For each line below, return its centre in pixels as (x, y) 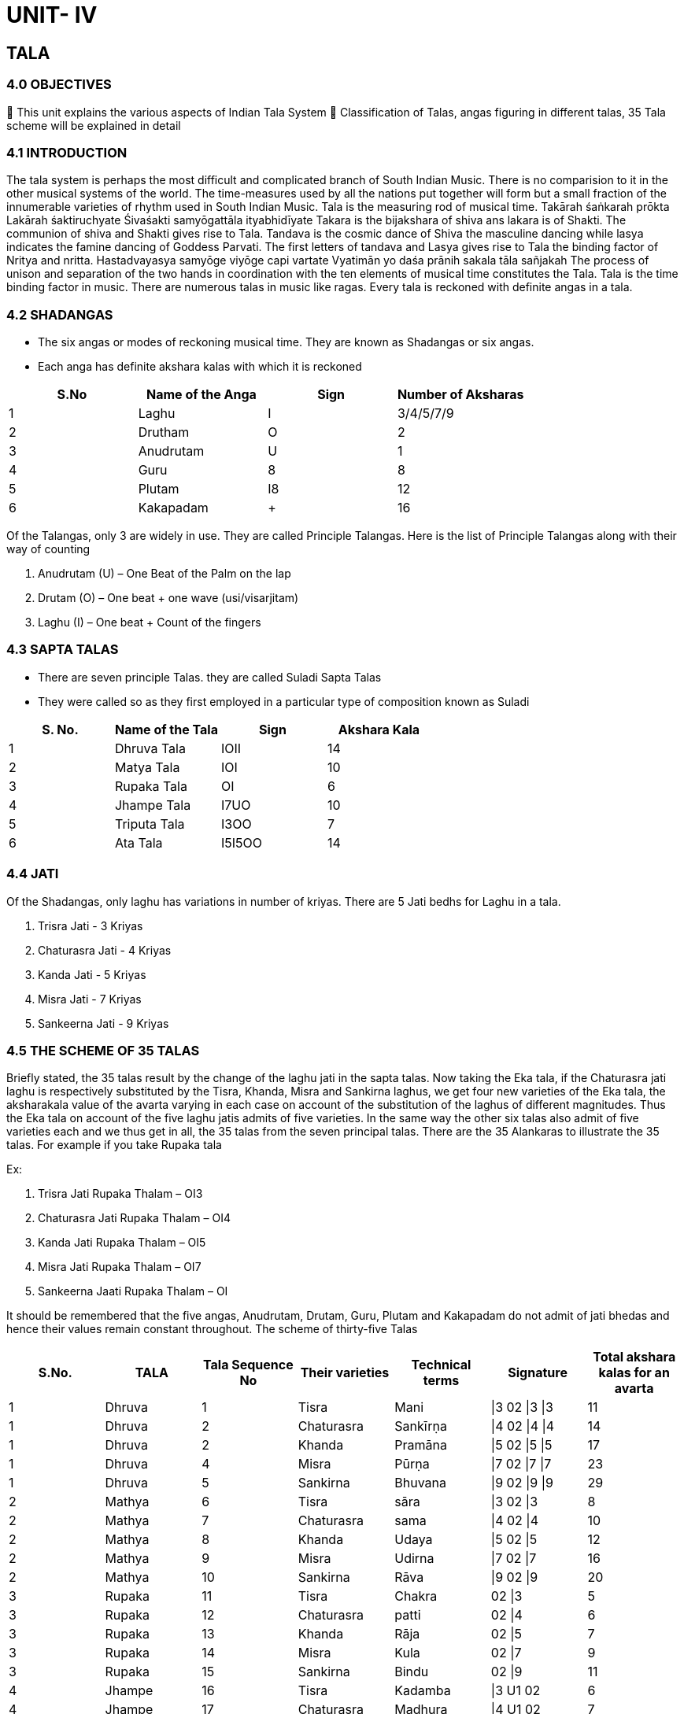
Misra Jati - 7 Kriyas (90, 999)
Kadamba (423, 1691)
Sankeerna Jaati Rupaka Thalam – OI (133, 1291)
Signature (538, 1373)
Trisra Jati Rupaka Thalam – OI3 (120, 1194)
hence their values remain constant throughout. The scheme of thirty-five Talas (212, 1329)
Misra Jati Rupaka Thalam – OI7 (120, 1267)
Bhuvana (420, 1483)
